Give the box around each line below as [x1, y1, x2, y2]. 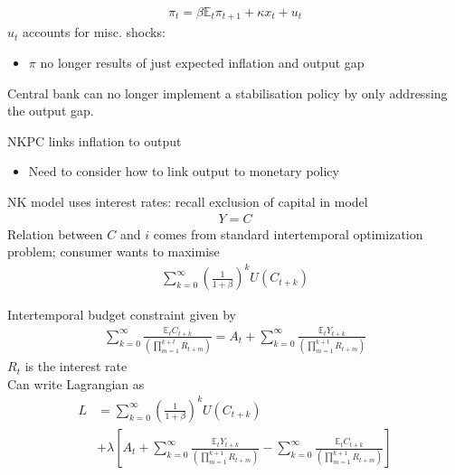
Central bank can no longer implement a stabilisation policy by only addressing [7, 83, 448, 102]
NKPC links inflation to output [7, 131, 182, 150]
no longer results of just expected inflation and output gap [40, 53, 365, 72]
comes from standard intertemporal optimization [153, 224, 423, 243]
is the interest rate [24, 357, 128, 376]
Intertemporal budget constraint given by [7, 305, 236, 324]
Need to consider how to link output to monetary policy [28, 162, 339, 181]
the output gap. [7, 101, 94, 120]
